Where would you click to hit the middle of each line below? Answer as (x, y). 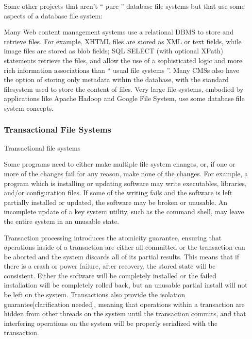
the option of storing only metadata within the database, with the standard (117, 79)
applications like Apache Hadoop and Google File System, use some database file (124, 98)
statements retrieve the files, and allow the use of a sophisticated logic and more (123, 60)
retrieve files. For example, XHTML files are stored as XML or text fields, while (123, 41)
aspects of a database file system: (53, 15)
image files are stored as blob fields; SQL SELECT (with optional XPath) (114, 51)
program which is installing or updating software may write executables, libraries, (126, 183)
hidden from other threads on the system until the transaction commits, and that (125, 314)
